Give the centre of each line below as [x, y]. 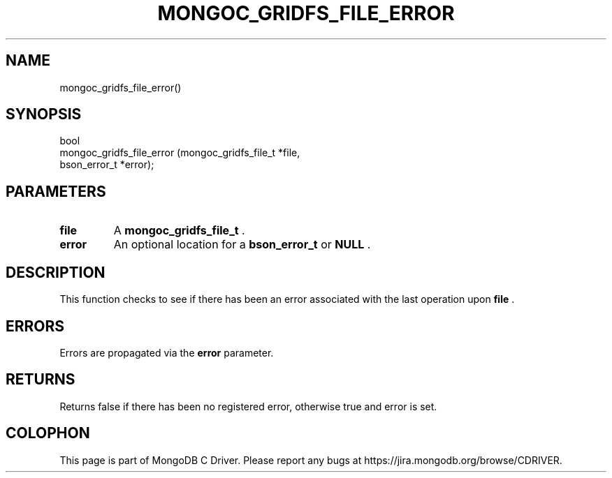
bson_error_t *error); [107, 165]
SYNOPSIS [44, 114]
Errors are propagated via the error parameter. [167, 352]
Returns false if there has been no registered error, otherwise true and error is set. [248, 406]
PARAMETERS [56, 191]
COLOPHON [48, 433]
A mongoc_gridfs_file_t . [179, 231]
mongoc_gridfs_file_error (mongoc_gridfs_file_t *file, [180, 153]
